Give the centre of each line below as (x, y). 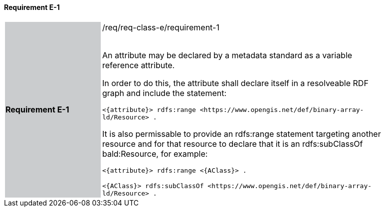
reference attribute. (139, 65)
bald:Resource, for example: (155, 154)
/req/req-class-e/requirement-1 (161, 27)
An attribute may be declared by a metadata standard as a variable (227, 55)
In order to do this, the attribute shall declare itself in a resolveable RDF (235, 83)
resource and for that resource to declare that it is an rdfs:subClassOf (233, 144)
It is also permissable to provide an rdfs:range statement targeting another (242, 134)
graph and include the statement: (165, 93)
